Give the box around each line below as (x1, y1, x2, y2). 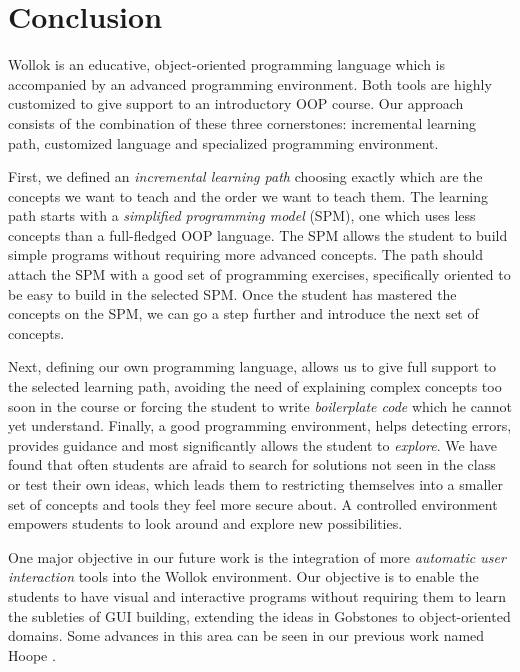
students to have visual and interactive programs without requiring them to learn (8, 585, 506, 606)
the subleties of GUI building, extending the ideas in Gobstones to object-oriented (8, 605, 511, 626)
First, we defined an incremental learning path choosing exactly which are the (8, 166, 483, 187)
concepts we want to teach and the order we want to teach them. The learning (8, 185, 489, 206)
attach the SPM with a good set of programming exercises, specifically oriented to (8, 264, 511, 285)
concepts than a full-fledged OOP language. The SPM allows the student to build (8, 224, 508, 245)
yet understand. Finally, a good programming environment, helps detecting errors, (8, 415, 512, 436)
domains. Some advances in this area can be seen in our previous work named (8, 625, 485, 646)
